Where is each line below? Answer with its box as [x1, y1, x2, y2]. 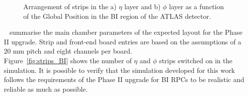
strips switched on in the [159, 55, 232, 65]
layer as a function [169, 1, 224, 11]
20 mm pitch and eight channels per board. [4, 46, 132, 56]
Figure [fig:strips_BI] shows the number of [4, 55, 132, 65]
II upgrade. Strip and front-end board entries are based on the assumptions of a [4, 36, 242, 46]
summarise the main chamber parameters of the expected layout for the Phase [9, 27, 243, 37]
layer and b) [124, 1, 161, 11]
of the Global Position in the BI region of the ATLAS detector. [23, 11, 211, 21]
